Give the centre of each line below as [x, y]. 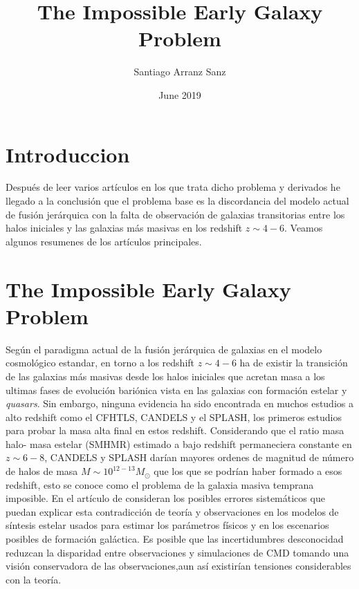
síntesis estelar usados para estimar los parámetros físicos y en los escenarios [167, 525]
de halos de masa [42, 471]
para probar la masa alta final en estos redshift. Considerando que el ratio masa [175, 430]
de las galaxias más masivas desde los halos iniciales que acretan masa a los [165, 376]
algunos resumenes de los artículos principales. [104, 241]
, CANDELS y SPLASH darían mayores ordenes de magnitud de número [199, 457]
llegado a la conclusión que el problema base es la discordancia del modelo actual [177, 201]
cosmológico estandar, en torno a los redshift [100, 363]
